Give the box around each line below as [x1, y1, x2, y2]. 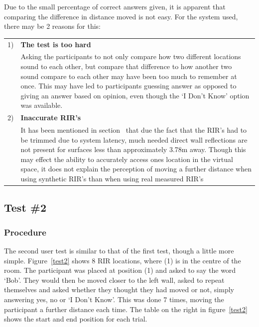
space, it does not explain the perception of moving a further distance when [20, 163, 252, 174]
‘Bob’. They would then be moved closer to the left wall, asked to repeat [4, 274, 225, 285]
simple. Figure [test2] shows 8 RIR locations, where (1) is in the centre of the [4, 255, 241, 265]
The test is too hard [20, 39, 91, 49]
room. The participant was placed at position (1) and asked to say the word [4, 265, 236, 275]
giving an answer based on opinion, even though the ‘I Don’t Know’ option [20, 90, 250, 100]
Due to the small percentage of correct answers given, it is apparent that [4, 1, 226, 11]
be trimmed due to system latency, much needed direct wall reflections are [20, 134, 248, 145]
